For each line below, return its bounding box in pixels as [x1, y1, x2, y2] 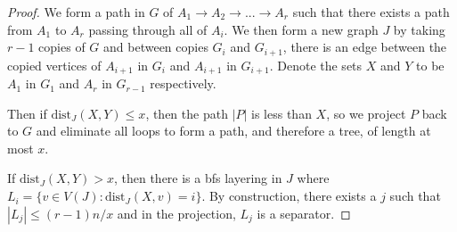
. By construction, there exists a [201, 186, 377, 205]
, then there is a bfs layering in [113, 169, 282, 187]
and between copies [103, 37, 208, 56]
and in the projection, [117, 203, 236, 222]
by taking [393, 20, 445, 38]
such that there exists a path [292, 3, 450, 21]
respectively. [150, 74, 216, 93]
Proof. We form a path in [7, 3, 145, 21]
